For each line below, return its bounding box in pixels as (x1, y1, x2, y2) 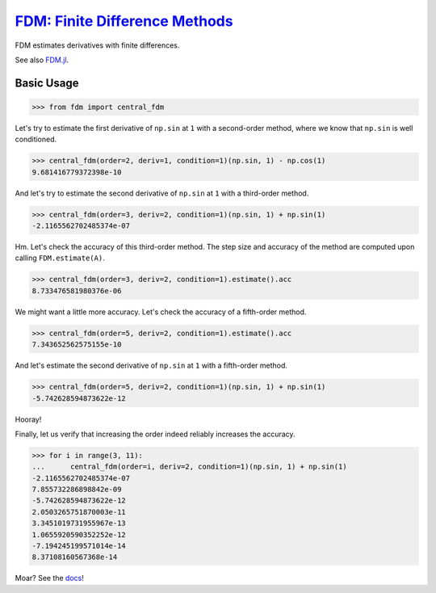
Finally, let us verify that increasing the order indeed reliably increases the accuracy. (15, 429, 296, 439)
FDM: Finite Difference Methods (15, 12, 233, 30)
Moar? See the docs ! (15, 574, 84, 583)
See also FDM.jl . (15, 55, 69, 65)
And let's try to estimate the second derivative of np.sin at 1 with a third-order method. (15, 188, 309, 198)
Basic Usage (15, 76, 79, 90)
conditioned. (15, 134, 57, 145)
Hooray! (15, 414, 42, 424)
